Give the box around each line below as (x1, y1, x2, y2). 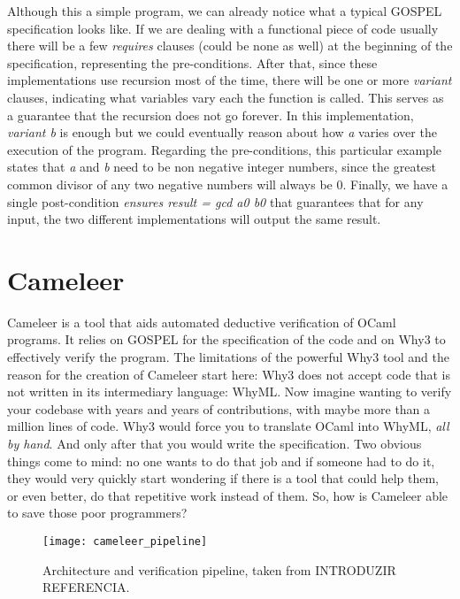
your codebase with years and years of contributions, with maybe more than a (7, 399, 431, 418)
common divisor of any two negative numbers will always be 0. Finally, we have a (7, 174, 448, 193)
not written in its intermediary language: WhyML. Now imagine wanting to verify (7, 382, 452, 401)
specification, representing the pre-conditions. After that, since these (7, 53, 378, 72)
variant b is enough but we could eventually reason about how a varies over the (7, 123, 437, 142)
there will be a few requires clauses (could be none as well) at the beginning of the (7, 36, 453, 55)
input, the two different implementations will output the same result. (7, 210, 381, 228)
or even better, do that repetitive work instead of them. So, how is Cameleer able (7, 486, 448, 504)
